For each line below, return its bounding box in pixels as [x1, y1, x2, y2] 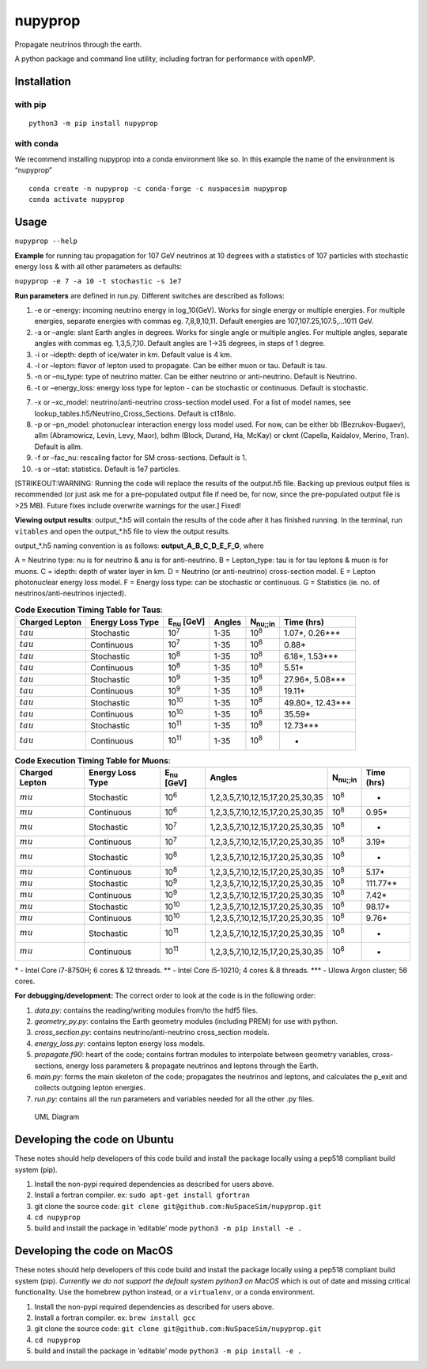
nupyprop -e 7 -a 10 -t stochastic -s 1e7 [14, 277, 182, 286]
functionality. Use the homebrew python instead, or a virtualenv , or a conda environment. [14, 1287, 316, 1297]
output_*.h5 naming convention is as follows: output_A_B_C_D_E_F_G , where [14, 541, 264, 550]
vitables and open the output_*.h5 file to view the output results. [14, 527, 231, 536]
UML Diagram [34, 1112, 80, 1122]
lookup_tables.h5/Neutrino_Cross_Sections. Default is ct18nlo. [34, 409, 236, 418]
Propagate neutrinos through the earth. [14, 40, 142, 49]
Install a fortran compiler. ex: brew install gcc [34, 1313, 196, 1322]
